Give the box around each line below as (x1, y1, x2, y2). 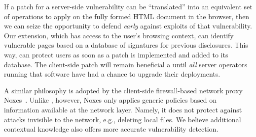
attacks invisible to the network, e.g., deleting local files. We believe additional (4, 114, 241, 124)
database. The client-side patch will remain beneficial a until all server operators (4, 59, 248, 69)
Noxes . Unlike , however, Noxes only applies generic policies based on (4, 95, 217, 105)
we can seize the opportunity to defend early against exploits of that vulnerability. (4, 21, 252, 31)
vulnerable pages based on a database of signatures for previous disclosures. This (4, 40, 248, 50)
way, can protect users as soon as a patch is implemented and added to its (4, 49, 228, 59)
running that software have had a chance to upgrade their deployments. (4, 69, 220, 79)
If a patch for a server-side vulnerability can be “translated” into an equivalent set (4, 1, 253, 11)
